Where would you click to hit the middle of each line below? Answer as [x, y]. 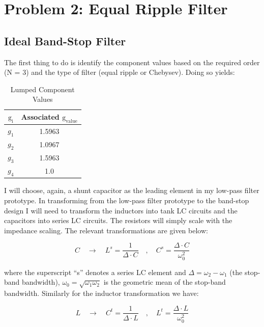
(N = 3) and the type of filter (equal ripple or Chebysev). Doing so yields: [120, 72]
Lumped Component [42, 89]
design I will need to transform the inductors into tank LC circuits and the [121, 210]
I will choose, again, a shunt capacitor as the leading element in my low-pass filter [132, 190]
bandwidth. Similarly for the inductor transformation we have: [101, 293]
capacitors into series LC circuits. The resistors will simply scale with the [118, 220]
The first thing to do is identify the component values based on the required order [132, 62]
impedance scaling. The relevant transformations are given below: [106, 230]
